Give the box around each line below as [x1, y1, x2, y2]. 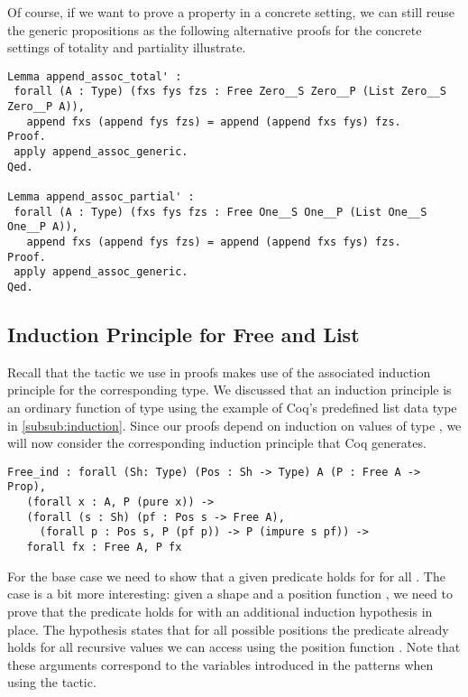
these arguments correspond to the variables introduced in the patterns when [7, 655, 434, 674]
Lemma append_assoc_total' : [7, 70, 182, 83]
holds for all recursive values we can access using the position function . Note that [7, 637, 461, 656]
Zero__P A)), [7, 100, 85, 114]
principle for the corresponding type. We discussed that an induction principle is [7, 380, 452, 399]
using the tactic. [7, 673, 96, 692]
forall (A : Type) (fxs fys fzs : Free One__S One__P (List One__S [14, 205, 427, 218]
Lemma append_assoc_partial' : [7, 191, 195, 204]
